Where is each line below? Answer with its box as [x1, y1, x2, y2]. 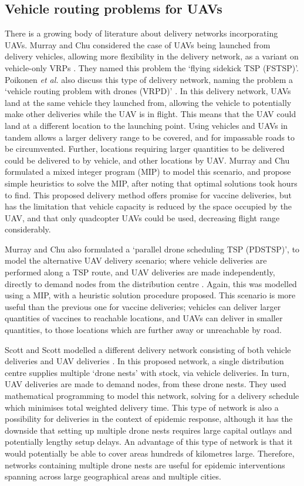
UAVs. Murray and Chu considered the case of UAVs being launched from [5, 38, 271, 51]
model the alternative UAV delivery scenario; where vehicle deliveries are [5, 254, 267, 267]
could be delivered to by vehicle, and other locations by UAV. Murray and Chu [5, 154, 290, 166]
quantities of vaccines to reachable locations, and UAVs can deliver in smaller [5, 312, 283, 324]
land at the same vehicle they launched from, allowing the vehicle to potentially [5, 96, 292, 108]
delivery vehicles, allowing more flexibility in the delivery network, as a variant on [5, 50, 299, 62]
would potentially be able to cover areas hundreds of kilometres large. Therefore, [5, 447, 295, 459]
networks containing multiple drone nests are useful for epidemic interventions [5, 458, 285, 471]
